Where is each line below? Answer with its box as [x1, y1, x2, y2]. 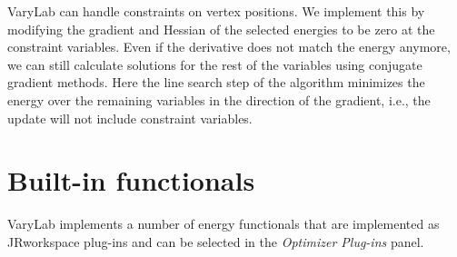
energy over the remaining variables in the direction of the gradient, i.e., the [7, 90, 431, 109]
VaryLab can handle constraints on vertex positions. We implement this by [7, 2, 425, 20]
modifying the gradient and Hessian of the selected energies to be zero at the [7, 19, 435, 38]
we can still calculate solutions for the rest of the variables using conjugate [7, 54, 422, 74]
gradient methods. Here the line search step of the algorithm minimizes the [7, 73, 425, 92]
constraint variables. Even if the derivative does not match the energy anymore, [7, 37, 451, 56]
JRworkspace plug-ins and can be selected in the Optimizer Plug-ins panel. [7, 232, 424, 251]
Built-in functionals [7, 162, 255, 199]
